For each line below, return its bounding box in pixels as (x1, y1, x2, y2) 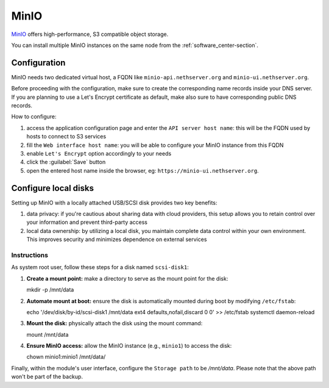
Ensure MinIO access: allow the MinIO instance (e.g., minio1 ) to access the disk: (26, 342, 232, 350)
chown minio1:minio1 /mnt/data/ (26, 353, 106, 361)
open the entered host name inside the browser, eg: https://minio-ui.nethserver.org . (26, 167, 259, 174)
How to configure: (11, 113, 57, 120)
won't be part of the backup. (11, 373, 83, 381)
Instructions (11, 251, 49, 259)
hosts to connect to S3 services (26, 133, 107, 140)
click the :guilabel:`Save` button (26, 159, 106, 166)
